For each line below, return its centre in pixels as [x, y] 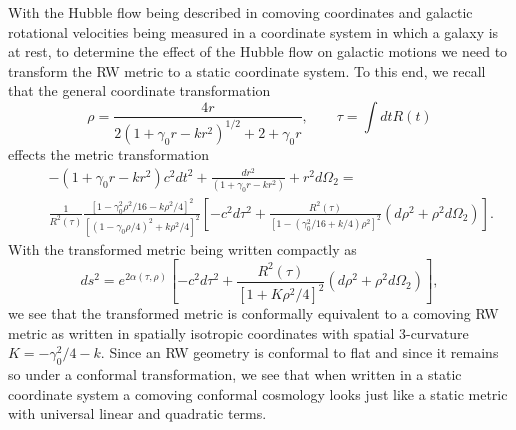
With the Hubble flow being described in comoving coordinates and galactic [240, 12]
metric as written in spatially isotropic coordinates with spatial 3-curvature [238, 332]
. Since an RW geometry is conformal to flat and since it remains [299, 352]
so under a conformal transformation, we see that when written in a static [235, 374]
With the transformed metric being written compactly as [182, 248]
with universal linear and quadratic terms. [137, 413]
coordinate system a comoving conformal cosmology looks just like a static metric [258, 393]
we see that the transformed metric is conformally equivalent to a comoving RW [253, 313]
